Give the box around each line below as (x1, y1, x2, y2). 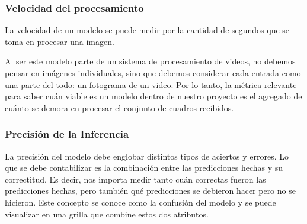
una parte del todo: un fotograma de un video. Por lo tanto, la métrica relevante (5, 78, 297, 90)
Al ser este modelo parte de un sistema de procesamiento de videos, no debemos (5, 55, 296, 67)
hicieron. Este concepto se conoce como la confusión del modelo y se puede (5, 196, 276, 208)
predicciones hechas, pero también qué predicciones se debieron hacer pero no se (5, 184, 296, 197)
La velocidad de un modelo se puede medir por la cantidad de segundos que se (5, 24, 290, 36)
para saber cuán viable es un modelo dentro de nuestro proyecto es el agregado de (5, 90, 302, 102)
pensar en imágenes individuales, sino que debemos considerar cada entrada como (5, 67, 301, 79)
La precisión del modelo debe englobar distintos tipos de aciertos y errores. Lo (5, 150, 289, 162)
